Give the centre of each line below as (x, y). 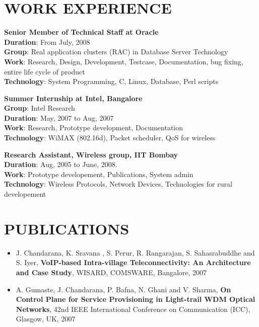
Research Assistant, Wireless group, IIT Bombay (91, 154)
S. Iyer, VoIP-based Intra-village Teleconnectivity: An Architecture (133, 262)
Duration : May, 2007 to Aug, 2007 (59, 117)
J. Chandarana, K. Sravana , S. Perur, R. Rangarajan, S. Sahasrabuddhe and (135, 252)
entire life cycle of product (45, 71)
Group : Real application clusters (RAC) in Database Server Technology (116, 52)
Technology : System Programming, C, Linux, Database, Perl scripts (111, 81)
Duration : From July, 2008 (47, 42)
